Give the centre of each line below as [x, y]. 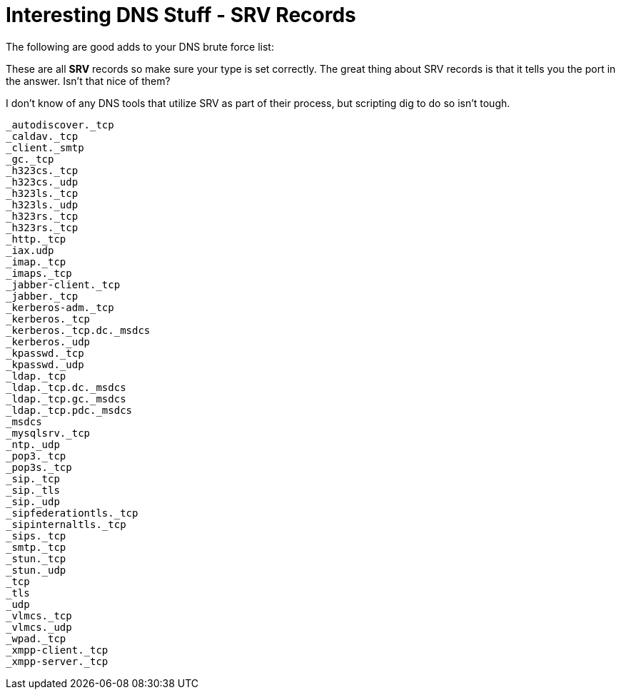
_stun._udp [36, 570]
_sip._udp [33, 501]
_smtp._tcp [36, 547]
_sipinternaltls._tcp [66, 524]
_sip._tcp [33, 478]
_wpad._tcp [36, 638]
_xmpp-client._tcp [57, 650]
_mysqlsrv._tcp [48, 433]
